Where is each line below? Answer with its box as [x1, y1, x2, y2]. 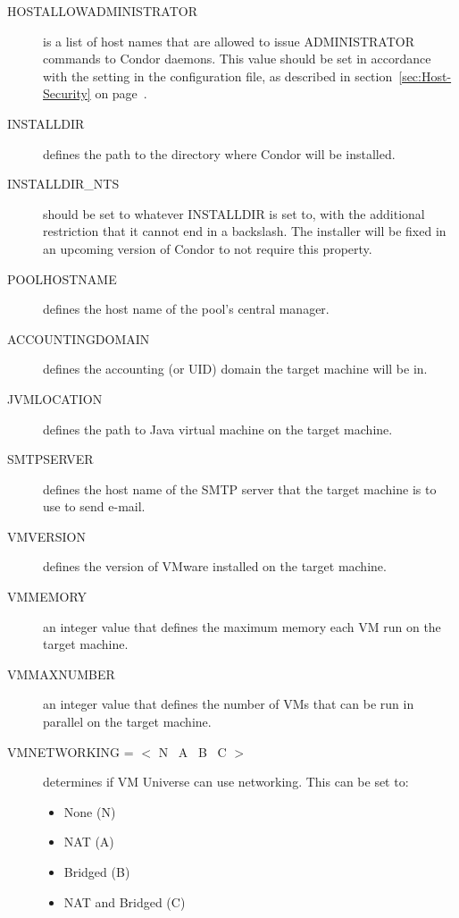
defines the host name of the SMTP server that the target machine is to [43, 479, 437, 498]
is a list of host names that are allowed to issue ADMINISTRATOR [43, 31, 414, 50]
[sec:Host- [398, 66, 452, 85]
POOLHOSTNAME [7, 269, 117, 288]
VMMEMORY [7, 587, 88, 606]
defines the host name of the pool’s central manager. [43, 299, 330, 318]
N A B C [158, 742, 227, 761]
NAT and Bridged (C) [63, 892, 186, 911]
